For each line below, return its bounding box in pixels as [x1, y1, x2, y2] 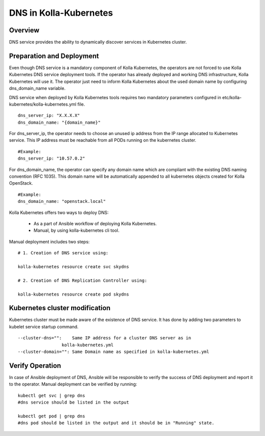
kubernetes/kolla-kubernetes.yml [9, 101, 77, 107]
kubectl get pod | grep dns [18, 413, 85, 419]
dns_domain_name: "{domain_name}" [18, 119, 101, 125]
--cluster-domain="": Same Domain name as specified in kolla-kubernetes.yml [18, 349, 210, 354]
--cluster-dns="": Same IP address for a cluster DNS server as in [18, 335, 191, 341]
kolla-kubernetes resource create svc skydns [18, 264, 130, 270]
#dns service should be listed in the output [18, 400, 130, 405]
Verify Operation [9, 361, 61, 370]
